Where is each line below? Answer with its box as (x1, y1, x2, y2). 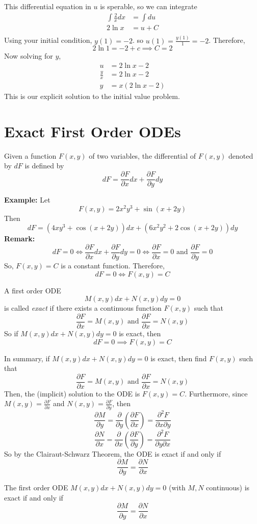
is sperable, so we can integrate (100, 1, 197, 11)
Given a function (4, 150, 57, 161)
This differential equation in (4, 1, 91, 11)
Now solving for (4, 51, 53, 61)
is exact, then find (150, 353, 207, 363)
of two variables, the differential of (89, 150, 196, 161)
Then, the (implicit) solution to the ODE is (4, 388, 140, 398)
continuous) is (206, 482, 250, 493)
